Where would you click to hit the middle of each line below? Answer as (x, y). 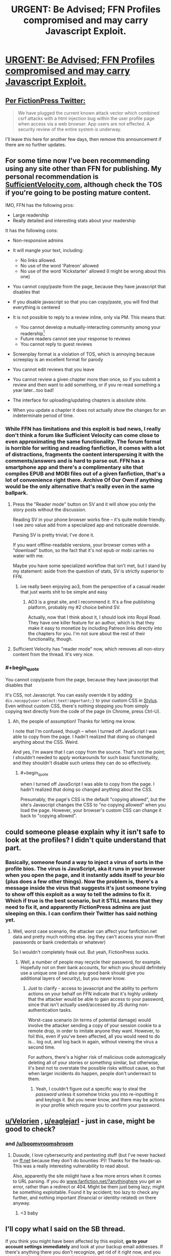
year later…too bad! (33, 390)
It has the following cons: (32, 230)
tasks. (66, 1010)
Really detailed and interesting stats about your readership (74, 220)
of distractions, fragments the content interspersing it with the (84, 454)
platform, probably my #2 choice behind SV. (74, 607)
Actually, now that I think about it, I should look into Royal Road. (95, 617)
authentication (43, 1010)
